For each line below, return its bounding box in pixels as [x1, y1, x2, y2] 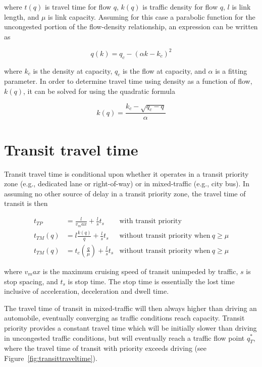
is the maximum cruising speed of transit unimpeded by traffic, [42, 266, 238, 276]
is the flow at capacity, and [122, 65, 206, 76]
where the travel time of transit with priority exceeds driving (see [4, 343, 207, 353]
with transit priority [119, 218, 182, 225]
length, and [4, 11, 39, 22]
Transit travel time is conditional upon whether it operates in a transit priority [4, 168, 249, 179]
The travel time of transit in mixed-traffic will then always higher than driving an [4, 302, 257, 313]
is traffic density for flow [142, 2, 218, 12]
